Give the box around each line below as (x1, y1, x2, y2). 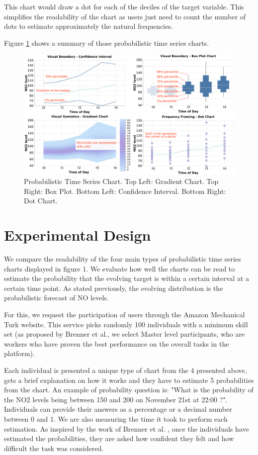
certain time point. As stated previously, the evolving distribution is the (4, 282, 223, 293)
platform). (4, 348, 35, 359)
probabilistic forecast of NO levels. (4, 292, 109, 303)
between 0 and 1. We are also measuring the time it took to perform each (4, 413, 228, 424)
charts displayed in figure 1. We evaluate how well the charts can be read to (4, 263, 235, 273)
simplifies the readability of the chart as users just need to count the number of (4, 11, 246, 21)
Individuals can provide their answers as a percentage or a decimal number (4, 404, 232, 414)
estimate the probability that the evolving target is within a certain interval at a (4, 273, 250, 283)
